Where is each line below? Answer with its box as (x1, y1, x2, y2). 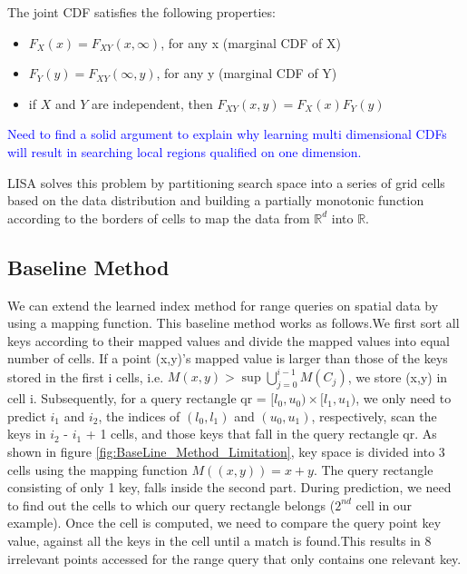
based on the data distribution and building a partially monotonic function (7, 191, 424, 210)
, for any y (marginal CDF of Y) (156, 64, 337, 83)
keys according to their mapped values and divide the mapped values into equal (7, 331, 450, 350)
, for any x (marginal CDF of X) (161, 33, 342, 52)
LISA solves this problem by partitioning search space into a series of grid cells (7, 173, 445, 192)
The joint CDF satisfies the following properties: (7, 3, 276, 21)
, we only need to (355, 389, 452, 408)
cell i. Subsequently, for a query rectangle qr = (7, 389, 267, 408)
